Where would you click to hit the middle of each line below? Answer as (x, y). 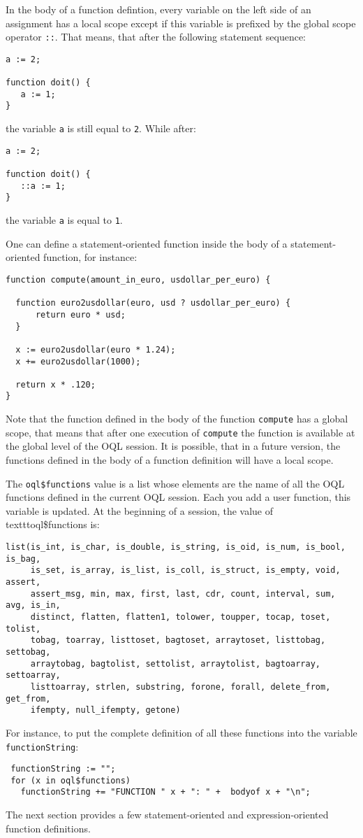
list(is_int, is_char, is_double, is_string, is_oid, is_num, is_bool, (176, 547)
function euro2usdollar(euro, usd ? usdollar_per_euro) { (153, 303)
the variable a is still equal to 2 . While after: (101, 128)
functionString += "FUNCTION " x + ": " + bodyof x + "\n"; (165, 792)
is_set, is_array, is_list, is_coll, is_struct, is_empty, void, (185, 570)
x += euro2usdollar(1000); (78, 361)
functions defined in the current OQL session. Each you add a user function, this (178, 497)
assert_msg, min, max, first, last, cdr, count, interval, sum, (183, 594)
